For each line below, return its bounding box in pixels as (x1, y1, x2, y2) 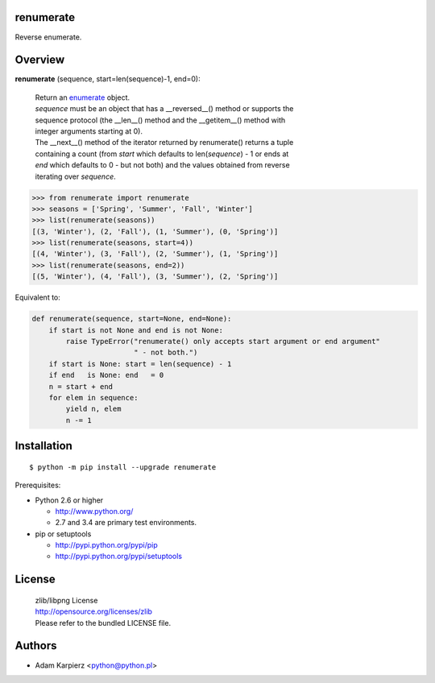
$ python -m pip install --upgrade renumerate (29, 462, 217, 471)
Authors (14, 639, 57, 652)
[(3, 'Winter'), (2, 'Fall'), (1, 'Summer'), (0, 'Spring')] (31, 226, 279, 236)
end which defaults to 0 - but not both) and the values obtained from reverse (35, 160, 290, 170)
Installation (14, 439, 72, 453)
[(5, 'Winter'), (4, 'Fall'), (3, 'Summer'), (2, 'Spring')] (31, 272, 279, 281)
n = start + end (48, 382, 113, 391)
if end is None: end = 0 (48, 370, 164, 380)
